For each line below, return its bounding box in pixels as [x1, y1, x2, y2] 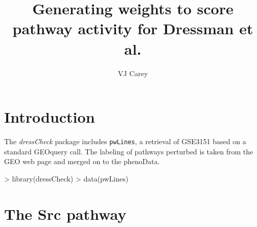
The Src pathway [4, 203, 127, 224]
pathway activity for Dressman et [12, 18, 253, 39]
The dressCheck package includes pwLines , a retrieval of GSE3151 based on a [4, 136, 246, 147]
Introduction [4, 106, 95, 127]
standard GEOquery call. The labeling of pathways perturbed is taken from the [4, 146, 253, 156]
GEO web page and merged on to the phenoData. [4, 156, 160, 167]
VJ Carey [118, 67, 148, 78]
